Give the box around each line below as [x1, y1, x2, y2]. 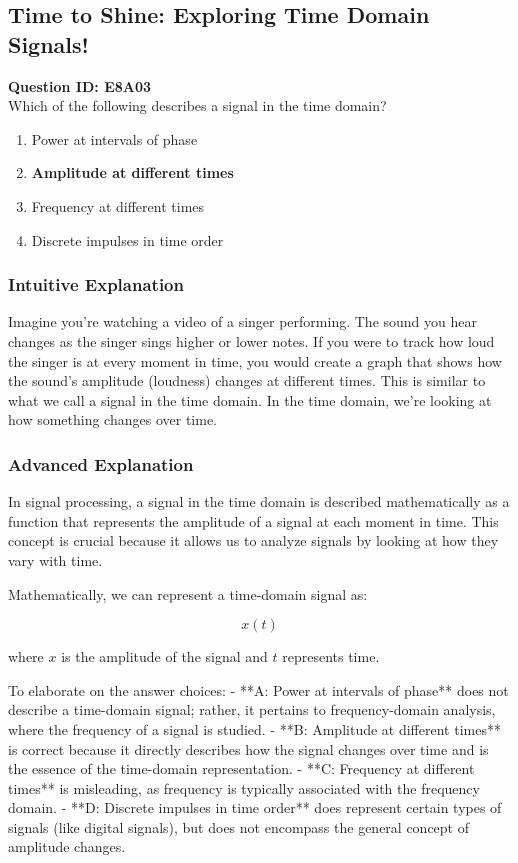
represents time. [282, 646, 380, 667]
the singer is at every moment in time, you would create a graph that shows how [8, 350, 502, 371]
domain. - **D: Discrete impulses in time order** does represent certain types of [8, 797, 502, 818]
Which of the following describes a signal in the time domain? [8, 95, 387, 116]
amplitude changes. [8, 836, 126, 857]
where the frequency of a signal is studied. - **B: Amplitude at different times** [8, 718, 501, 739]
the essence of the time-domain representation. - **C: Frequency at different [8, 758, 475, 779]
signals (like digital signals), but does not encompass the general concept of [8, 816, 470, 837]
